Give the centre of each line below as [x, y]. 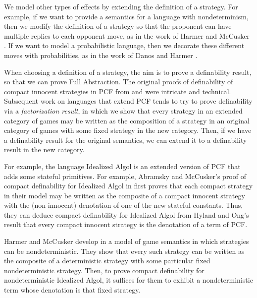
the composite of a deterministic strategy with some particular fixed [107, 261]
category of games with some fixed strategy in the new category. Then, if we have [128, 130]
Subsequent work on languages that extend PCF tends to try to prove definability [128, 101]
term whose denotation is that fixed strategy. [72, 290]
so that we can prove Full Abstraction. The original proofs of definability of [119, 82]
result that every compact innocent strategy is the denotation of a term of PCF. [126, 224]
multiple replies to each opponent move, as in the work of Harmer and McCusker [127, 35]
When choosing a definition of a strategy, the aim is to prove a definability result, [128, 72]
